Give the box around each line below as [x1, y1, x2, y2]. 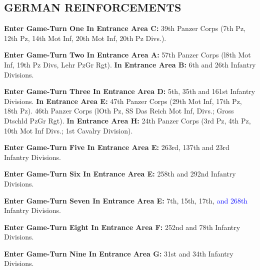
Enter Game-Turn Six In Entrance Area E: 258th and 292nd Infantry [4, 168, 236, 179]
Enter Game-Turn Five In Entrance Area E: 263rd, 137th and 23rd [4, 142, 229, 152]
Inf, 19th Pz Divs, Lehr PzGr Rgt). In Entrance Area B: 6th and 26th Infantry [4, 59, 256, 69]
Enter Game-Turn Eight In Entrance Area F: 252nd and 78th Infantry [4, 221, 240, 232]
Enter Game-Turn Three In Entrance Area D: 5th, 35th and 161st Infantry [4, 86, 255, 96]
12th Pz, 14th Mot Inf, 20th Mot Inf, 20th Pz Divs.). [4, 32, 166, 43]
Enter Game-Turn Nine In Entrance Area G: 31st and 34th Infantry [4, 248, 233, 258]
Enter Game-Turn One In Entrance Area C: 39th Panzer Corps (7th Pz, [4, 23, 246, 33]
